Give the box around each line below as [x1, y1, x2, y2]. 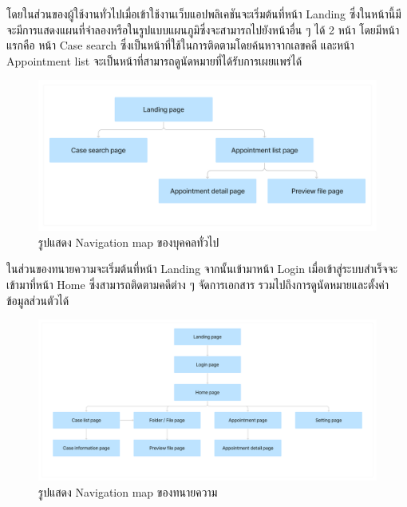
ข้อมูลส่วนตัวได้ [6, 291, 69, 308]
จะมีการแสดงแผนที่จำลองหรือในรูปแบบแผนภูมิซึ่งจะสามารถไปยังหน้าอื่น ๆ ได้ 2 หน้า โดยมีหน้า [6, 21, 400, 38]
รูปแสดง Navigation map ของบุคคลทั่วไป [38, 233, 219, 250]
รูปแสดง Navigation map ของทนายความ [38, 483, 218, 500]
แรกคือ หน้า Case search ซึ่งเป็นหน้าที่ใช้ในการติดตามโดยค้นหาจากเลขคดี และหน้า [6, 37, 354, 53]
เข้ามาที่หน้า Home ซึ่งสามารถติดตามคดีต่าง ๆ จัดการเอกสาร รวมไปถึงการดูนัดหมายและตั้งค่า [6, 275, 389, 292]
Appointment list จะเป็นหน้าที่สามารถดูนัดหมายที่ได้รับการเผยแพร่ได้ [6, 52, 302, 69]
